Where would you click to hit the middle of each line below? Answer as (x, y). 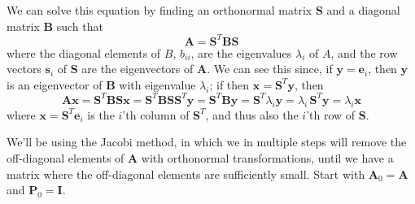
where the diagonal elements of (84, 52)
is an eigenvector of (55, 84)
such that (80, 26)
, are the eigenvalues (241, 52)
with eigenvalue (157, 84)
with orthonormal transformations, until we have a (267, 157)
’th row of (331, 114)
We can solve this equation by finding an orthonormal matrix (159, 10)
